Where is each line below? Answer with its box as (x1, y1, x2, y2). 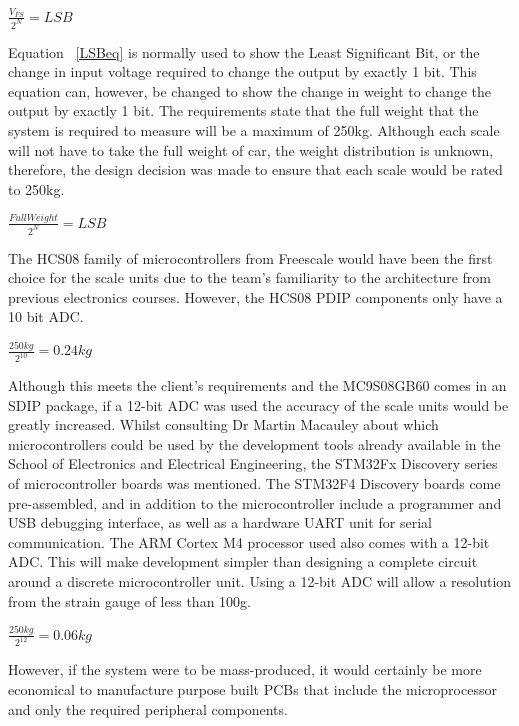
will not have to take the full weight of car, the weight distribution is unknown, (8, 139, 494, 160)
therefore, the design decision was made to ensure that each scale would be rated (8, 159, 503, 180)
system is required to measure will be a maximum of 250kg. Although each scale (8, 119, 500, 140)
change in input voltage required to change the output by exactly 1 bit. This (8, 61, 477, 82)
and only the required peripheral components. (8, 698, 288, 719)
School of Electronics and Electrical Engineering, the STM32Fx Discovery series (8, 453, 498, 474)
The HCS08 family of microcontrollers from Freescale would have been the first (8, 247, 493, 268)
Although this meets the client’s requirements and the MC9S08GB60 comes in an (8, 375, 507, 396)
